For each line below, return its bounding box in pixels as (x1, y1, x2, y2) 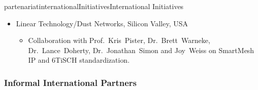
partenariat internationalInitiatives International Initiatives (4, 1, 184, 11)
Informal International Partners (4, 76, 137, 88)
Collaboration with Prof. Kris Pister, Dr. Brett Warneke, (28, 35, 210, 46)
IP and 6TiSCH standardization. (28, 55, 130, 65)
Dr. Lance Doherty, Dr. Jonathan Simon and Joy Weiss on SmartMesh (28, 44, 254, 55)
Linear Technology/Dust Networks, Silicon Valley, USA (16, 18, 188, 28)
